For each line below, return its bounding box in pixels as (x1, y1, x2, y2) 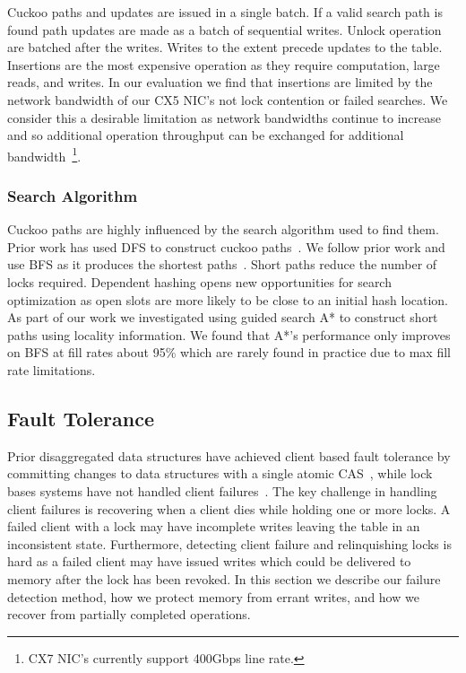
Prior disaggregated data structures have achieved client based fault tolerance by (7, 446, 451, 465)
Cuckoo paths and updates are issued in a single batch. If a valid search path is (7, 3, 443, 21)
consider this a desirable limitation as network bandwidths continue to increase (7, 108, 442, 127)
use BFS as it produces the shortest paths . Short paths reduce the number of (7, 255, 437, 274)
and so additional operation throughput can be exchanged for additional (7, 126, 404, 144)
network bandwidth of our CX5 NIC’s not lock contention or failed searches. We (7, 90, 448, 109)
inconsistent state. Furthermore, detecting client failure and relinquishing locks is (7, 534, 452, 553)
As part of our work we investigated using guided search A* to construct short (7, 308, 438, 327)
